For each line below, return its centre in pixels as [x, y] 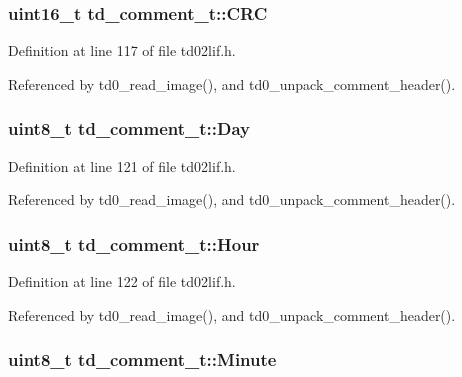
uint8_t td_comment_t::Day [129, 128]
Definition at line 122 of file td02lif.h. [122, 281]
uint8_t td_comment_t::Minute [142, 359]
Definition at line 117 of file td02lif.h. [122, 50]
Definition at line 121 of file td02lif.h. [122, 165]
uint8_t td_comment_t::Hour [134, 243]
